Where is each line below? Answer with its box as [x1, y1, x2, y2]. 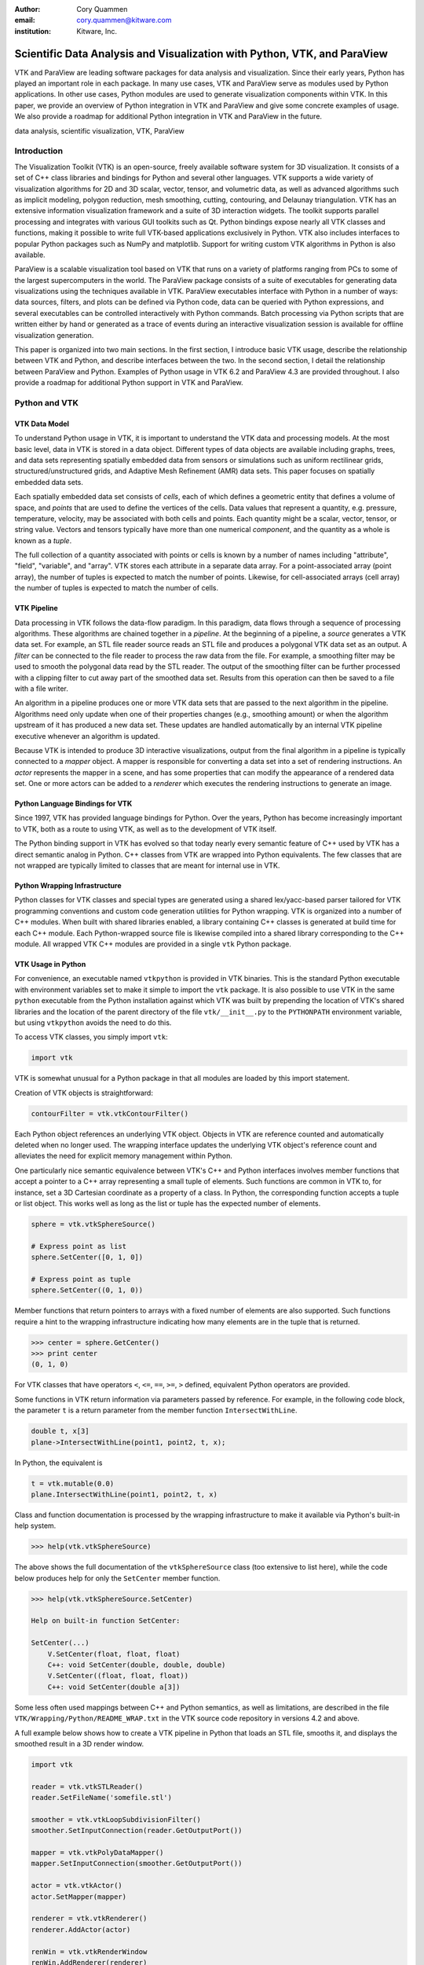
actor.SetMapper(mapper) [31, 1892, 127, 1901]
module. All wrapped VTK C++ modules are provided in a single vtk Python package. [14, 939, 292, 949]
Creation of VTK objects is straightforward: [14, 1088, 153, 1097]
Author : [14, 5, 41, 13]
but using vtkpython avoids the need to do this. [14, 1018, 172, 1027]
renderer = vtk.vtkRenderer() [31, 1914, 148, 1923]
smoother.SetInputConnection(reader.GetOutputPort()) [31, 1826, 243, 1835]
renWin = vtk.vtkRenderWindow [31, 1947, 148, 1956]
